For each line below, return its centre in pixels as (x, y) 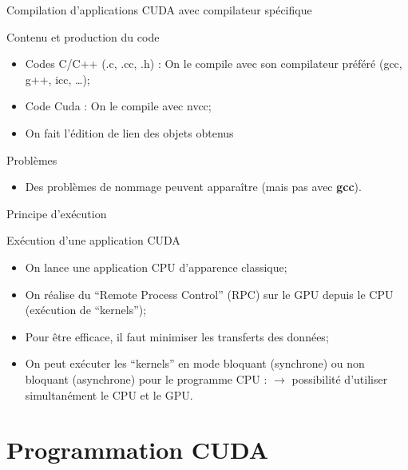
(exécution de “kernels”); (86, 310)
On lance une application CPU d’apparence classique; (156, 267)
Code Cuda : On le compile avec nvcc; (118, 106)
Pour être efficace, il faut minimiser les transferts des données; (177, 336)
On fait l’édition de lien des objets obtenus (129, 132)
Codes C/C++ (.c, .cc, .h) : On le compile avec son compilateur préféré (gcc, (214, 64)
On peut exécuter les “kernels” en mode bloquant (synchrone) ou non (195, 363)
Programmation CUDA (138, 450)
